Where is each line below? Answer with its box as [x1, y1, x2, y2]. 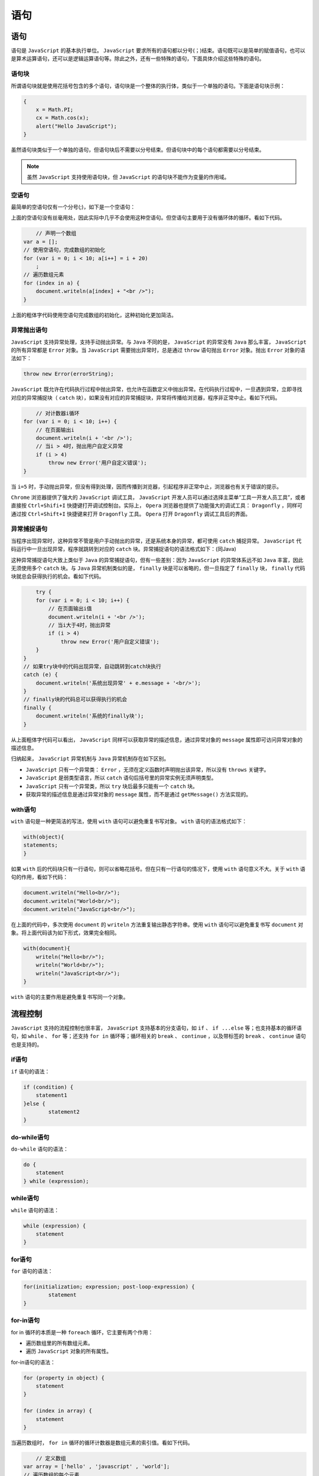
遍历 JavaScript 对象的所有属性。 [25, 1348, 112, 1355]
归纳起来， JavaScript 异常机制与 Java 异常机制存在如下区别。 [11, 755, 170, 762]
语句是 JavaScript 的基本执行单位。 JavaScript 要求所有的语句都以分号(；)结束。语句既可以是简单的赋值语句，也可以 [11, 47, 305, 54]
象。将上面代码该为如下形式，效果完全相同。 [11, 929, 120, 936]
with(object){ [23, 834, 64, 841]
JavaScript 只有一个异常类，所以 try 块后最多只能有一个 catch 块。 [25, 782, 198, 789]
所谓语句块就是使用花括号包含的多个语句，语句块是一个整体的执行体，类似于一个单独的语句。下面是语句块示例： [11, 82, 285, 89]
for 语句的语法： [11, 1268, 53, 1275]
